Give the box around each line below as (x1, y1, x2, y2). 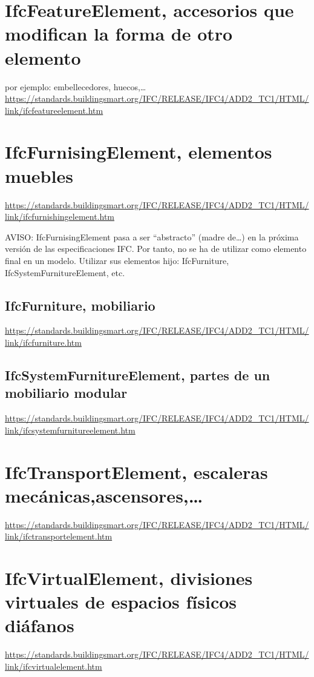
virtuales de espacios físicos (5, 589, 237, 614)
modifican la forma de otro (5, 21, 233, 46)
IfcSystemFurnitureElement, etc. (5, 266, 125, 279)
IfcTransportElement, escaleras (5, 459, 268, 484)
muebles (5, 163, 73, 188)
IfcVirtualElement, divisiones (5, 566, 253, 590)
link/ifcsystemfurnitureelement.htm (5, 423, 136, 436)
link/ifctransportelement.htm (5, 530, 113, 543)
